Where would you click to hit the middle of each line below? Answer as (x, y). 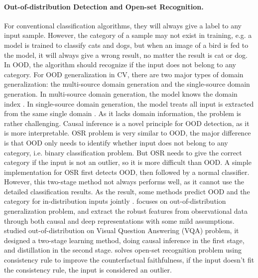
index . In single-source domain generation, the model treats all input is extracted (129, 103)
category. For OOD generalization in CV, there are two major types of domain (124, 74)
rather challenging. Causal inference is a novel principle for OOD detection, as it (127, 123)
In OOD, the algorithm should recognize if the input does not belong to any (120, 65)
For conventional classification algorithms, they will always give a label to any (123, 25)
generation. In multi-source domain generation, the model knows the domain (121, 93)
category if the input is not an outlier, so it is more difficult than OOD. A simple (128, 162)
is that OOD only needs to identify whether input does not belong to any (116, 142)
